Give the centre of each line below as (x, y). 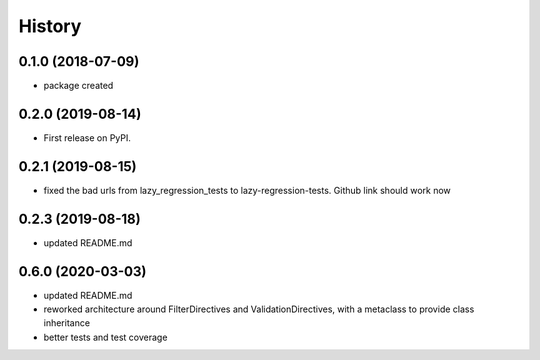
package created (78, 86)
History (50, 26)
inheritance (66, 323)
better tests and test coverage (105, 337)
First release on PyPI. (87, 137)
